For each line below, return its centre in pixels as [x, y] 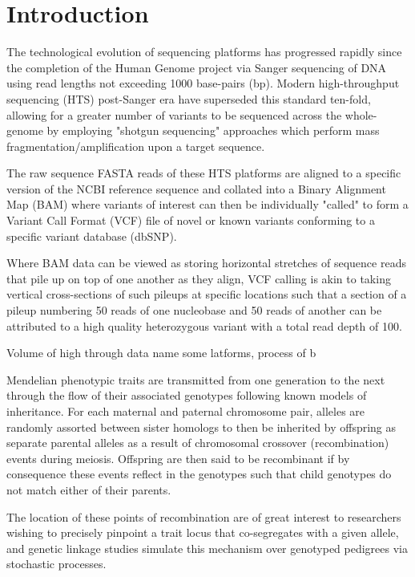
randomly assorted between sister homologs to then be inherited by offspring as [201, 427]
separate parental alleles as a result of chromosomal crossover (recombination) [198, 443]
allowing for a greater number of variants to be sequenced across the [174, 114]
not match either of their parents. [89, 489]
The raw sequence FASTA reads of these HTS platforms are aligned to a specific [204, 173]
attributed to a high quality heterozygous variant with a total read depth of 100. [204, 325]
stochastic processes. [56, 564]
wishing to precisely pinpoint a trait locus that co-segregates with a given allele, [203, 532]
